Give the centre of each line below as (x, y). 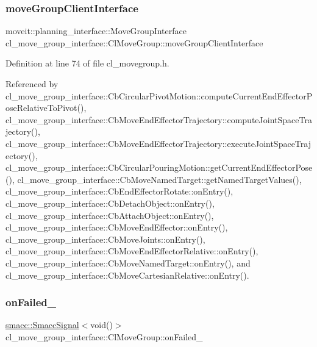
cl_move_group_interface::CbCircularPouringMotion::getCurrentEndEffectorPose (159, 167)
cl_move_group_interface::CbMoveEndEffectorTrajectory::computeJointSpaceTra (159, 119)
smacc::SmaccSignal (42, 325)
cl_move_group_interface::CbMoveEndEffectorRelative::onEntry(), (132, 251)
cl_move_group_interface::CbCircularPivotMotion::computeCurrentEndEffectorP (159, 95)
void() (102, 325)
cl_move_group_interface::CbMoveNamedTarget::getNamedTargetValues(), (159, 179)
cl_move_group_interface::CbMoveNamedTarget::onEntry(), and (128, 263)
